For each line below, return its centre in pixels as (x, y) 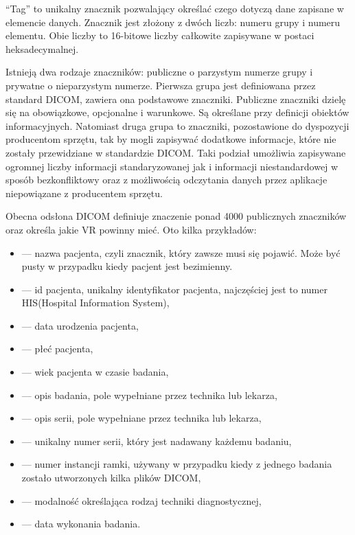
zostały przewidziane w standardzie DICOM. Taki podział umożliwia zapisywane (176, 152)
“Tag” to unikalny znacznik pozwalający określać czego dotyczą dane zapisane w (175, 8)
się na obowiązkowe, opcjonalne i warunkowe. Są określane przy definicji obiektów (177, 112)
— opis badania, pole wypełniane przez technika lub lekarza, (149, 395)
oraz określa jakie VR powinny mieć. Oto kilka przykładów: (131, 229)
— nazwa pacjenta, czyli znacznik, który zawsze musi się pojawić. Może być (181, 252)
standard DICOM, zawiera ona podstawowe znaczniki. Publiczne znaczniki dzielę (176, 99)
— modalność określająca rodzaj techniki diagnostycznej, (141, 500)
